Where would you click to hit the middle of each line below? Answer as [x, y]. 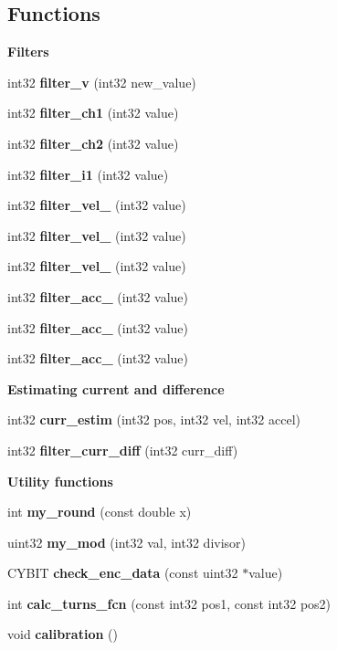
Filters [28, 52]
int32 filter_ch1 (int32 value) [93, 113]
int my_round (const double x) [100, 512]
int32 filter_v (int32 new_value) [102, 82]
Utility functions [60, 481]
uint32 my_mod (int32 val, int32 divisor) [127, 542]
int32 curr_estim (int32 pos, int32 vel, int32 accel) [154, 419]
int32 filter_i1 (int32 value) [88, 174]
